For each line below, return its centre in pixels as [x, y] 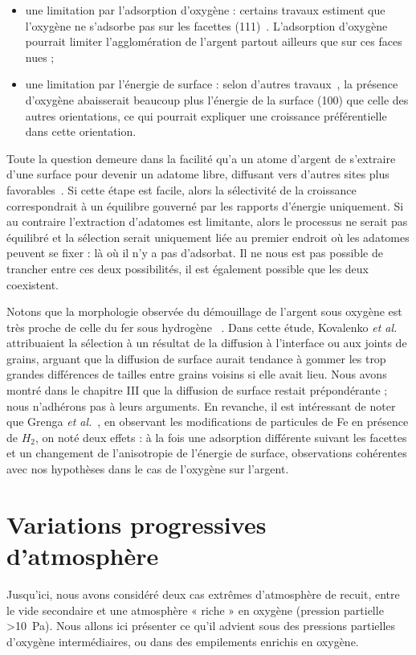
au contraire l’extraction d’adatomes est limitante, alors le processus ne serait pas [207, 221]
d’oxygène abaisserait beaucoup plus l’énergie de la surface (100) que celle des [217, 99]
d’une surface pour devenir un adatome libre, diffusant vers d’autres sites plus [198, 174]
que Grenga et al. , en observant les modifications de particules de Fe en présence [208, 422]
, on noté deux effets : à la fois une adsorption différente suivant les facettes [221, 437]
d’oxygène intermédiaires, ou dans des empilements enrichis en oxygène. [183, 641]
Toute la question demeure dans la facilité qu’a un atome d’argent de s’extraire [201, 158]
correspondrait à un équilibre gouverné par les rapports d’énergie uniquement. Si [205, 205]
